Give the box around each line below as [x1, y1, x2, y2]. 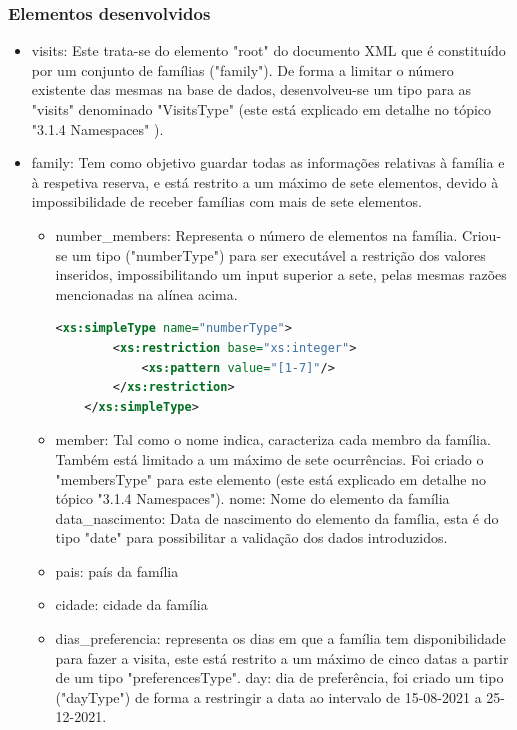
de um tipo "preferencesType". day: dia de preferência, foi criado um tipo [55, 667, 504, 688]
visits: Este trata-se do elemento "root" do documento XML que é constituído [31, 40, 506, 61]
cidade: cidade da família [55, 594, 208, 615]
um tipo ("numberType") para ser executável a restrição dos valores [71, 244, 486, 265]
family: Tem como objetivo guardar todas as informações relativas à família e [31, 152, 505, 173]
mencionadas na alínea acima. [55, 283, 238, 304]
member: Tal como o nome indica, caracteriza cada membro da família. [55, 429, 491, 450]
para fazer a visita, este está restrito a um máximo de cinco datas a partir [55, 647, 509, 668]
